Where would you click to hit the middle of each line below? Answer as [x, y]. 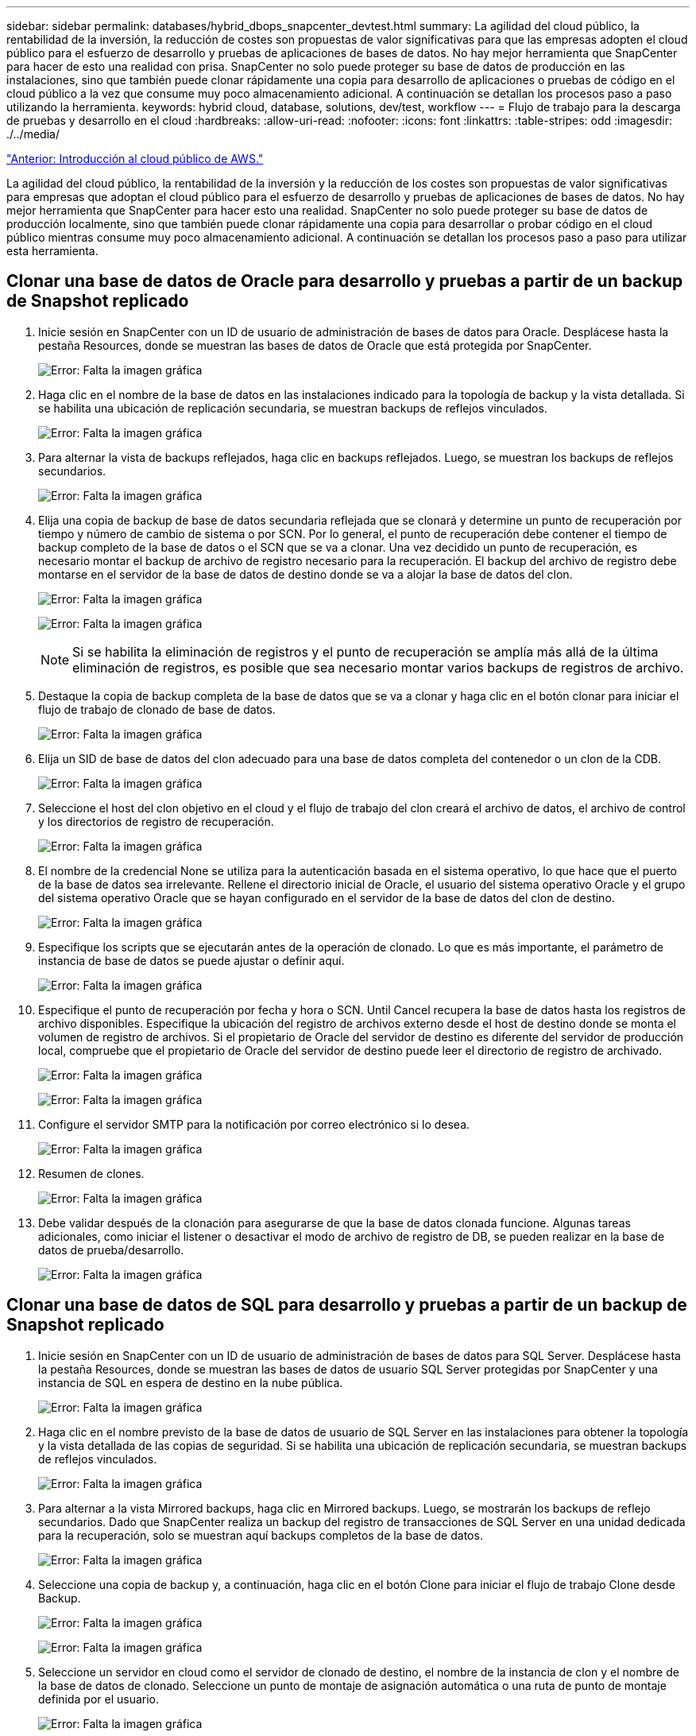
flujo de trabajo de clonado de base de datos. [157, 709]
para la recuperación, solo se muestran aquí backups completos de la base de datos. [261, 1535]
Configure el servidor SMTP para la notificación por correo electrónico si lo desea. [254, 1124]
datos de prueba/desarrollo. [111, 1250]
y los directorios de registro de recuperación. [156, 821]
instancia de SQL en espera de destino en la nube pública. [191, 1382]
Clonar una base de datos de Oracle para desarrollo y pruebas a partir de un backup [345, 281]
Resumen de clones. [91, 1173]
